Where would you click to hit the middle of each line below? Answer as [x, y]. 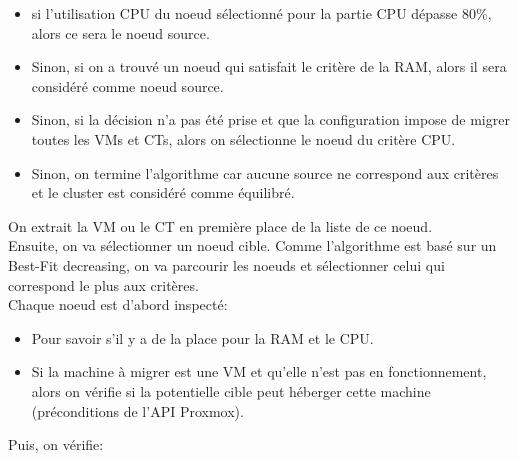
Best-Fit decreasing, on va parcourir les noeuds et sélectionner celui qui [226, 264]
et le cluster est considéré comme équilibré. [163, 192]
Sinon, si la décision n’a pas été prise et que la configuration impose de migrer [270, 119]
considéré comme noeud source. [127, 85]
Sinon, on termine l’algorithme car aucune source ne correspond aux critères [265, 172]
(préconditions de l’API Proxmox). [137, 410]
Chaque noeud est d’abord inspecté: [118, 304]
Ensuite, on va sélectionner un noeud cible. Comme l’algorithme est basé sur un [252, 245]
